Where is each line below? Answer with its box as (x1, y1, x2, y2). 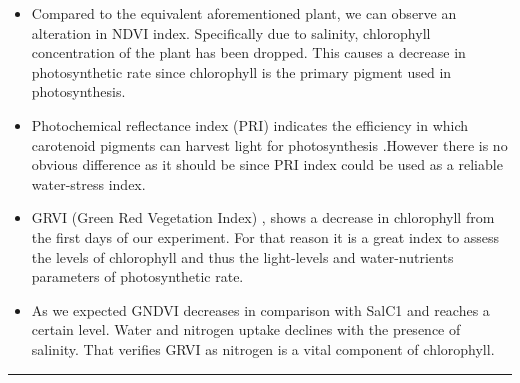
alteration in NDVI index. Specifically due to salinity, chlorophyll (31, 22, 431, 43)
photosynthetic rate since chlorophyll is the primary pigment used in (31, 61, 452, 82)
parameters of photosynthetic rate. (31, 266, 244, 287)
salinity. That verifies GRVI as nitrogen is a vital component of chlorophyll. (31, 338, 495, 359)
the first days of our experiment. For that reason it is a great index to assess (31, 226, 500, 247)
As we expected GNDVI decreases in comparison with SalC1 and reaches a (31, 299, 490, 320)
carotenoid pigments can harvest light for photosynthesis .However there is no (31, 134, 508, 155)
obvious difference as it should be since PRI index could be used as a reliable (31, 154, 503, 175)
